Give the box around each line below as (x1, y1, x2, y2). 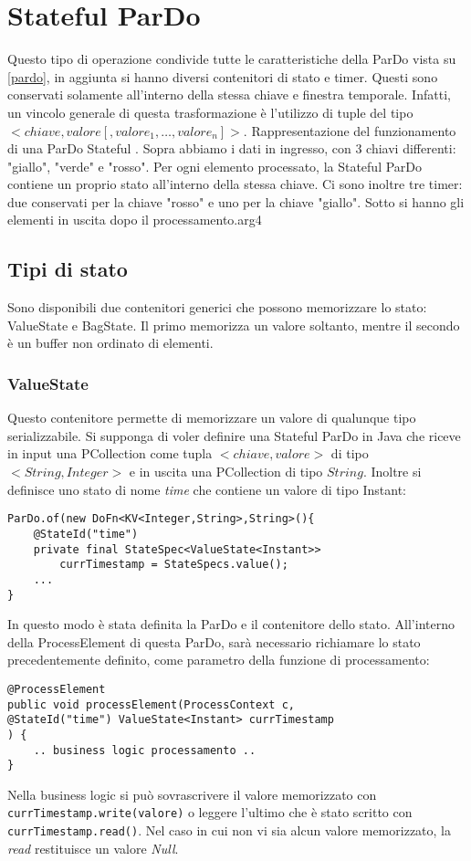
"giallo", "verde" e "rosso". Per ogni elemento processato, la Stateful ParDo (7, 156, 423, 175)
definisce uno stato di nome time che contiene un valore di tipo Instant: (7, 479, 407, 499)
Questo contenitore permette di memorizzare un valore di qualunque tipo (7, 408, 416, 427)
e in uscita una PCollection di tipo (129, 462, 323, 481)
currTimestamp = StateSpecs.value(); (59, 558, 288, 572)
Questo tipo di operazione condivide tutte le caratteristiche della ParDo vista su (7, 49, 456, 68)
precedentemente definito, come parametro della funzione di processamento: (7, 650, 430, 669)
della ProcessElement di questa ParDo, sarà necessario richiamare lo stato (7, 632, 421, 651)
